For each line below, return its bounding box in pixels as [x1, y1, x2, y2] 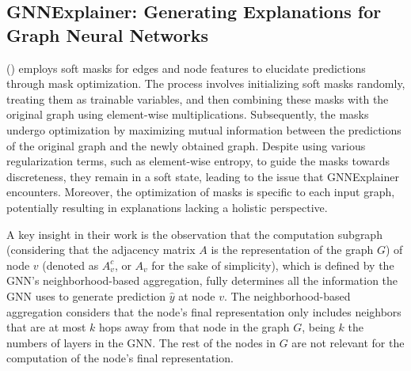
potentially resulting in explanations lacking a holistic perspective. [6, 199, 328, 215]
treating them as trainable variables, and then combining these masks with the [6, 90, 389, 107]
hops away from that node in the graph [99, 319, 290, 335]
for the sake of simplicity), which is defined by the [151, 256, 394, 273]
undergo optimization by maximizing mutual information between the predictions [6, 121, 401, 138]
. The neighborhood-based [223, 287, 351, 304]
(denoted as [42, 256, 99, 273]
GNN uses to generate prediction [6, 287, 166, 304]
